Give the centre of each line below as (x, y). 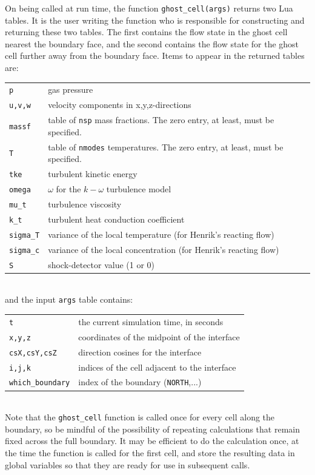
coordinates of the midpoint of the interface (159, 336)
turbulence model (139, 189)
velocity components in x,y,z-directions (120, 105)
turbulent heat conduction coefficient (116, 219)
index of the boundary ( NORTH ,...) (140, 382)
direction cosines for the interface (140, 352)
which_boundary (40, 383)
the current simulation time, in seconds (151, 321)
